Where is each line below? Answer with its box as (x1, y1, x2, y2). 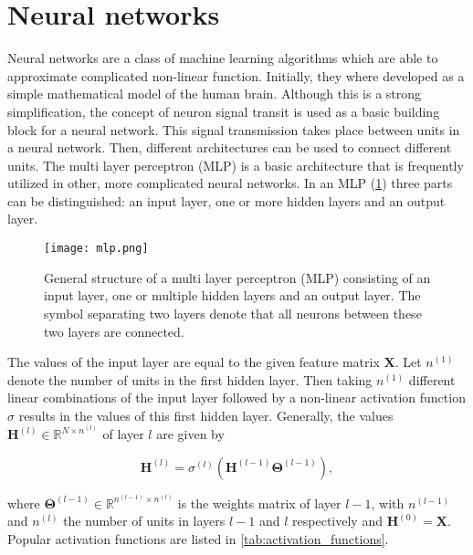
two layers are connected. (44, 321, 184, 340)
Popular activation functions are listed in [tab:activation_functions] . (7, 529, 389, 548)
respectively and (292, 511, 383, 530)
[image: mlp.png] (44, 242, 149, 256)
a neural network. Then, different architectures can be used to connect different (7, 138, 452, 157)
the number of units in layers (63, 511, 226, 530)
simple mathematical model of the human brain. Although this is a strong (7, 84, 422, 103)
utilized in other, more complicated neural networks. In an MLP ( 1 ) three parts (7, 173, 453, 193)
